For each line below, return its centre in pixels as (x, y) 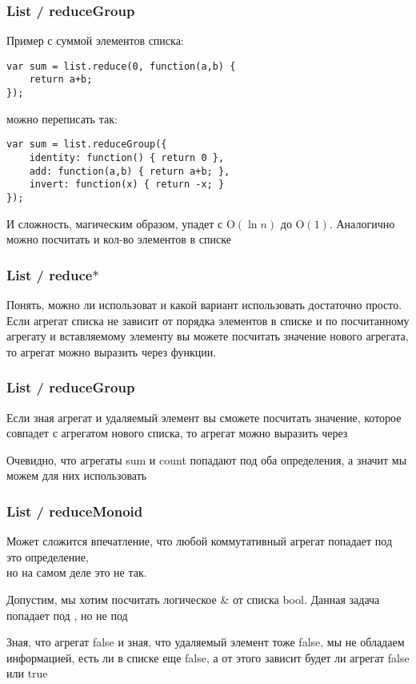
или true (27, 673)
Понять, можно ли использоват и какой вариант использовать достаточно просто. (204, 305)
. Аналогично (362, 223)
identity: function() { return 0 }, (127, 158)
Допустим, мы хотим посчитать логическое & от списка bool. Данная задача (193, 600)
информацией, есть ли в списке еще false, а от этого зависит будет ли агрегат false (208, 657)
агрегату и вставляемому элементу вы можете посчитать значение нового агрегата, (208, 336)
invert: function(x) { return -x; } (127, 185)
